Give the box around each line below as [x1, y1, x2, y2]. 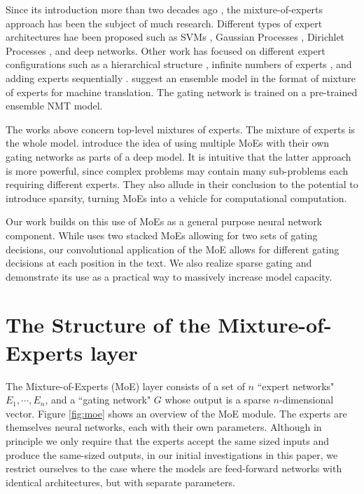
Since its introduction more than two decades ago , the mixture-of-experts [6, 2, 323, 16]
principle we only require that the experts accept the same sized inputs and [6, 433, 330, 448]
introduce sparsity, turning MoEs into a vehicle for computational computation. [6, 190, 347, 205]
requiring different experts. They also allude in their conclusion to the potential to [6, 177, 358, 192]
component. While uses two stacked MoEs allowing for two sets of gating [6, 227, 318, 242]
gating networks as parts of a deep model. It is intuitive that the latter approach [6, 149, 351, 163]
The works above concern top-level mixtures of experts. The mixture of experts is [6, 121, 356, 136]
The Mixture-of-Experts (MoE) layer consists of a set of [6, 378, 245, 393]
